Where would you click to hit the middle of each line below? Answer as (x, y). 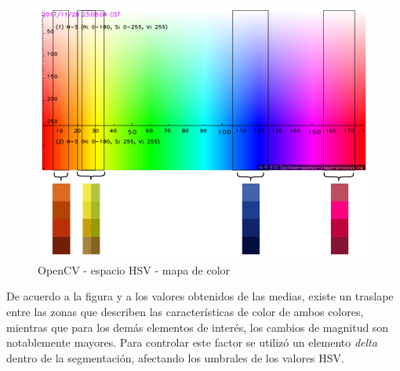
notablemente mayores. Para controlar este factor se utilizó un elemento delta (192, 342)
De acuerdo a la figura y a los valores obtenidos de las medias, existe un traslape (200, 296)
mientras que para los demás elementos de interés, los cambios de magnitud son (198, 327)
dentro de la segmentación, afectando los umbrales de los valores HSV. (175, 357)
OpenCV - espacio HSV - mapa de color (134, 269)
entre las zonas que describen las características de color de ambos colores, (185, 312)
